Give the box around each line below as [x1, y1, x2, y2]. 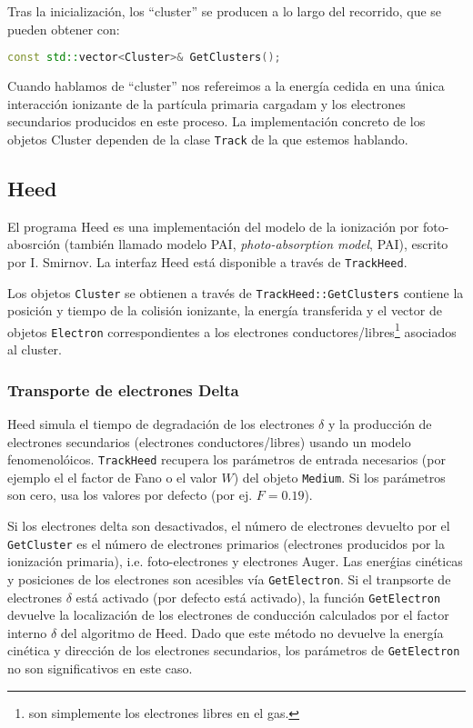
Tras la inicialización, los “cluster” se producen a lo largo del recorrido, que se [7, 2, 442, 20]
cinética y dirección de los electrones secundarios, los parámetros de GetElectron [7, 641, 460, 660]
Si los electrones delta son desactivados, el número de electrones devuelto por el [7, 516, 450, 535]
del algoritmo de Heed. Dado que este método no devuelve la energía [60, 623, 444, 642]
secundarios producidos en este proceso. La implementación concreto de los [7, 112, 426, 131]
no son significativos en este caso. [7, 659, 193, 678]
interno [7, 623, 47, 642]
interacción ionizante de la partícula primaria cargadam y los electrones [7, 94, 406, 113]
